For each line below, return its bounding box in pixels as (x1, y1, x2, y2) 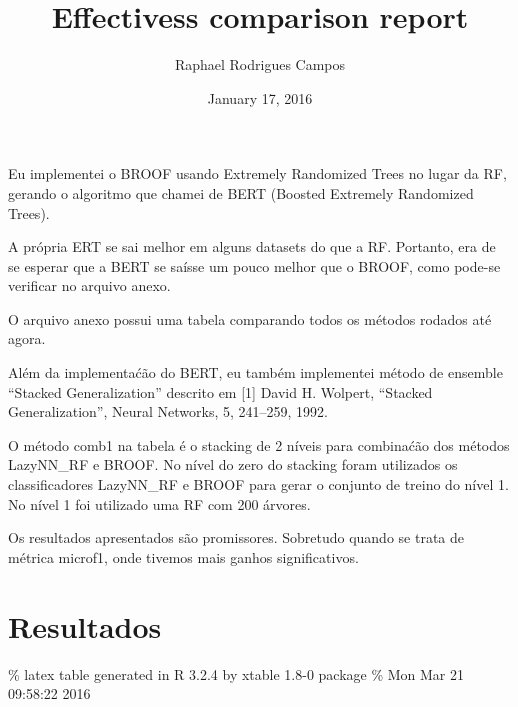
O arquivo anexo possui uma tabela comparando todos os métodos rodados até (8, 308, 492, 329)
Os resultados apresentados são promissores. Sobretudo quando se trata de (8, 527, 464, 548)
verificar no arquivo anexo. (8, 275, 171, 296)
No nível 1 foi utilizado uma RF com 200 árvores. (8, 493, 311, 514)
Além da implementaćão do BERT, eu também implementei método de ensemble (8, 362, 503, 383)
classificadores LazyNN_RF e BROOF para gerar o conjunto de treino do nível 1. (8, 474, 509, 495)
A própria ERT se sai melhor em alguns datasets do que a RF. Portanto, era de (8, 236, 496, 257)
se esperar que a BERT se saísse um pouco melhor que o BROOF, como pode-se (8, 255, 501, 276)
